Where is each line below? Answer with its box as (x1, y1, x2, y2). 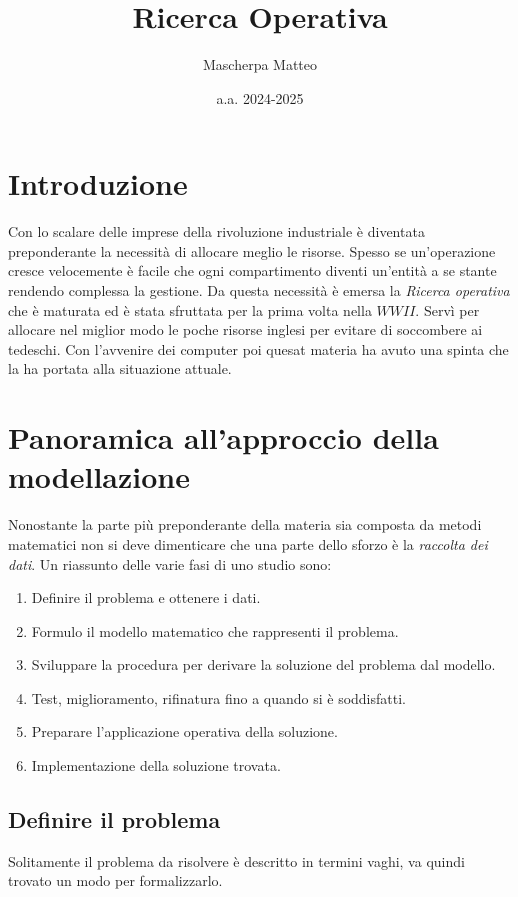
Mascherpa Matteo (202, 54, 318, 75)
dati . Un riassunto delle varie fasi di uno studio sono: (8, 553, 332, 574)
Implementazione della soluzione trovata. (31, 755, 281, 776)
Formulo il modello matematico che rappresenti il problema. (31, 620, 399, 641)
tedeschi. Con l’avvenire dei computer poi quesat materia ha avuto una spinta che (8, 338, 509, 359)
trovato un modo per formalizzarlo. (8, 870, 223, 891)
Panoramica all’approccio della (8, 417, 439, 458)
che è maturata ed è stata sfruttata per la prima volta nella (8, 299, 372, 320)
